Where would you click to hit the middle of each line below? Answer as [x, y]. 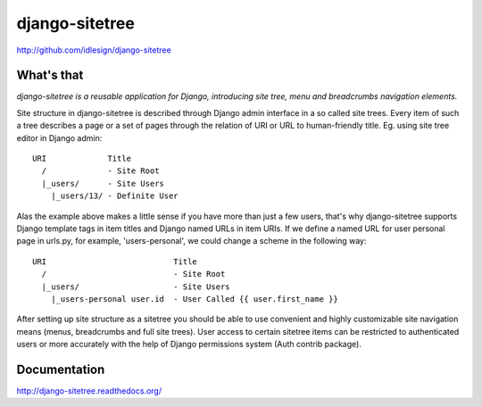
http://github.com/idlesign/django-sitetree [94, 50]
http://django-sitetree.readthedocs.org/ [89, 391]
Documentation [61, 369]
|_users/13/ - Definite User [114, 196]
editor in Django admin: [59, 137]
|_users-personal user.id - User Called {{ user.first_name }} [194, 299]
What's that [50, 75]
